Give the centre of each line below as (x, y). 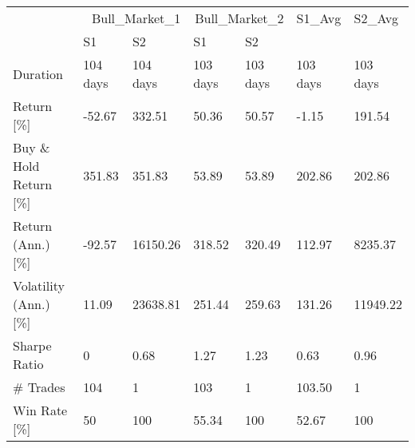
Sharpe (32, 345)
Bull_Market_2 (239, 18)
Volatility (39, 285)
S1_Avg (319, 18)
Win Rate (40, 410)
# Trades (39, 387)
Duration (38, 73)
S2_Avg (376, 18)
